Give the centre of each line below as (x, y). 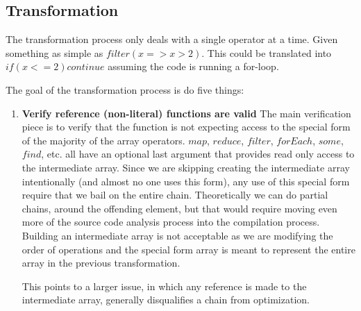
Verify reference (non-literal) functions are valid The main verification (186, 113)
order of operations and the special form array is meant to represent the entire (188, 249)
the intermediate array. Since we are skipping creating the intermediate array (186, 167)
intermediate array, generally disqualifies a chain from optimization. (166, 300)
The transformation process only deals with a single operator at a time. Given (172, 39)
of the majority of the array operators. (103, 140)
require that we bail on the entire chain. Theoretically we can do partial (175, 195)
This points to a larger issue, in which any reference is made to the (164, 286)
